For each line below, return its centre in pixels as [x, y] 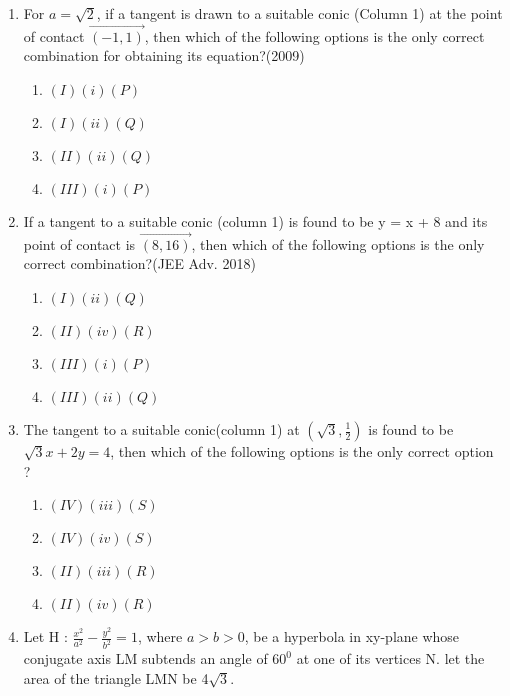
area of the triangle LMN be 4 [116, 677]
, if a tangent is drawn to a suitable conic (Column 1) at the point [299, 13]
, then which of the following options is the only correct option [302, 451]
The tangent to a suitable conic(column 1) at [161, 429]
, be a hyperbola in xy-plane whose [352, 636]
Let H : [45, 636]
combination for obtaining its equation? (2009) [164, 55]
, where [160, 636]
